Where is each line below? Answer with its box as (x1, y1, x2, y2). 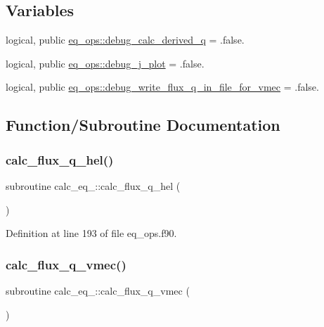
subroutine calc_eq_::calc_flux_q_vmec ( (6, 283, 190, 297)
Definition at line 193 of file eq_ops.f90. (6, 226, 177, 241)
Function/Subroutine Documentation (6, 114, 280, 136)
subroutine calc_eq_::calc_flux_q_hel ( (6, 178, 181, 193)
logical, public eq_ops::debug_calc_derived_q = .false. (6, 32, 245, 47)
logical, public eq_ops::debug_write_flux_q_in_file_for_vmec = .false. (6, 79, 319, 94)
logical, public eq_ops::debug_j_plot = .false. (6, 56, 205, 70)
